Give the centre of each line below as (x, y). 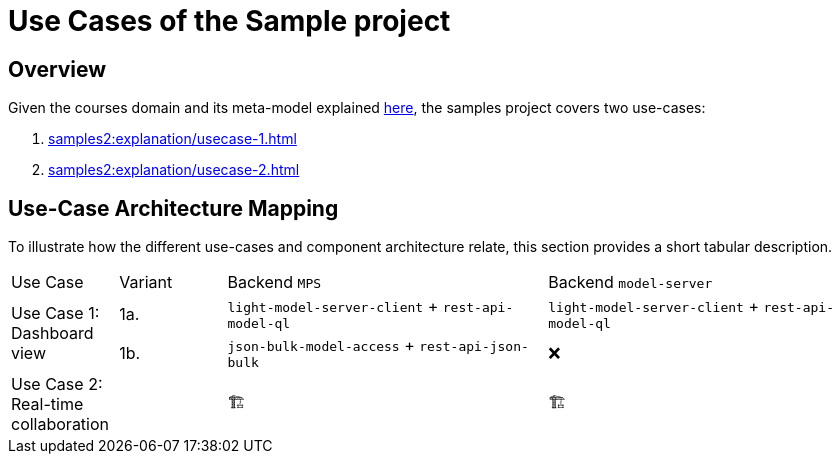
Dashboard (52, 333)
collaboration (60, 424)
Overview (57, 69)
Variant (146, 282)
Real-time (47, 404)
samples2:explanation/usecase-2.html (174, 170)
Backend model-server (630, 282)
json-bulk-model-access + (321, 345)
